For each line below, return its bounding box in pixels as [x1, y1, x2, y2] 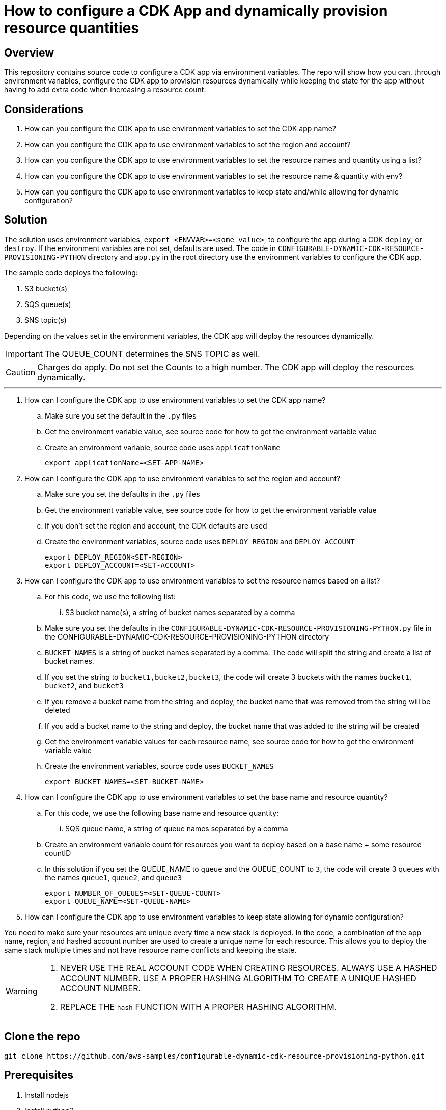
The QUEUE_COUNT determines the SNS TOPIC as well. [44, 348, 260, 359]
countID [45, 848, 71, 857]
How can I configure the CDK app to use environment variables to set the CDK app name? [24, 395, 326, 404]
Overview [4, 46, 54, 59]
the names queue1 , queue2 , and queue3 [45, 873, 182, 882]
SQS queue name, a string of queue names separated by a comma [65, 824, 288, 833]
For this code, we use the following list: [45, 592, 176, 601]
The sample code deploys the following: [4, 268, 138, 277]
